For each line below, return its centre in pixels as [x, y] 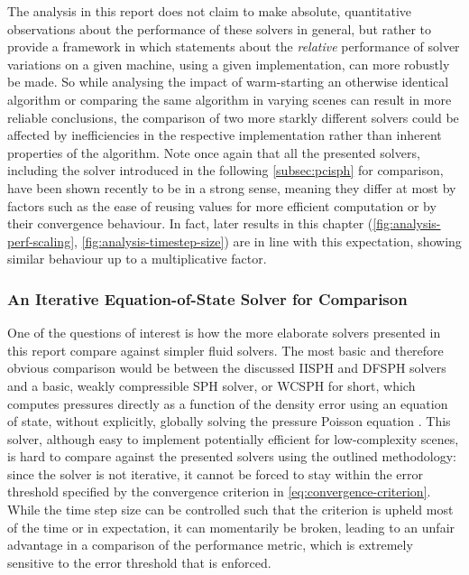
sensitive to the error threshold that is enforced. [139, 562]
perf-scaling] [41, 241]
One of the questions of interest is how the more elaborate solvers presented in [224, 333]
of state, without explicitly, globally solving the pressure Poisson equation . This [229, 421]
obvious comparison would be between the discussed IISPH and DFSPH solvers [227, 368]
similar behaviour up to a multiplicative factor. [137, 259]
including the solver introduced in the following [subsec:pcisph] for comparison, [225, 170]
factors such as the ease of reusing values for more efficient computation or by [222, 205]
